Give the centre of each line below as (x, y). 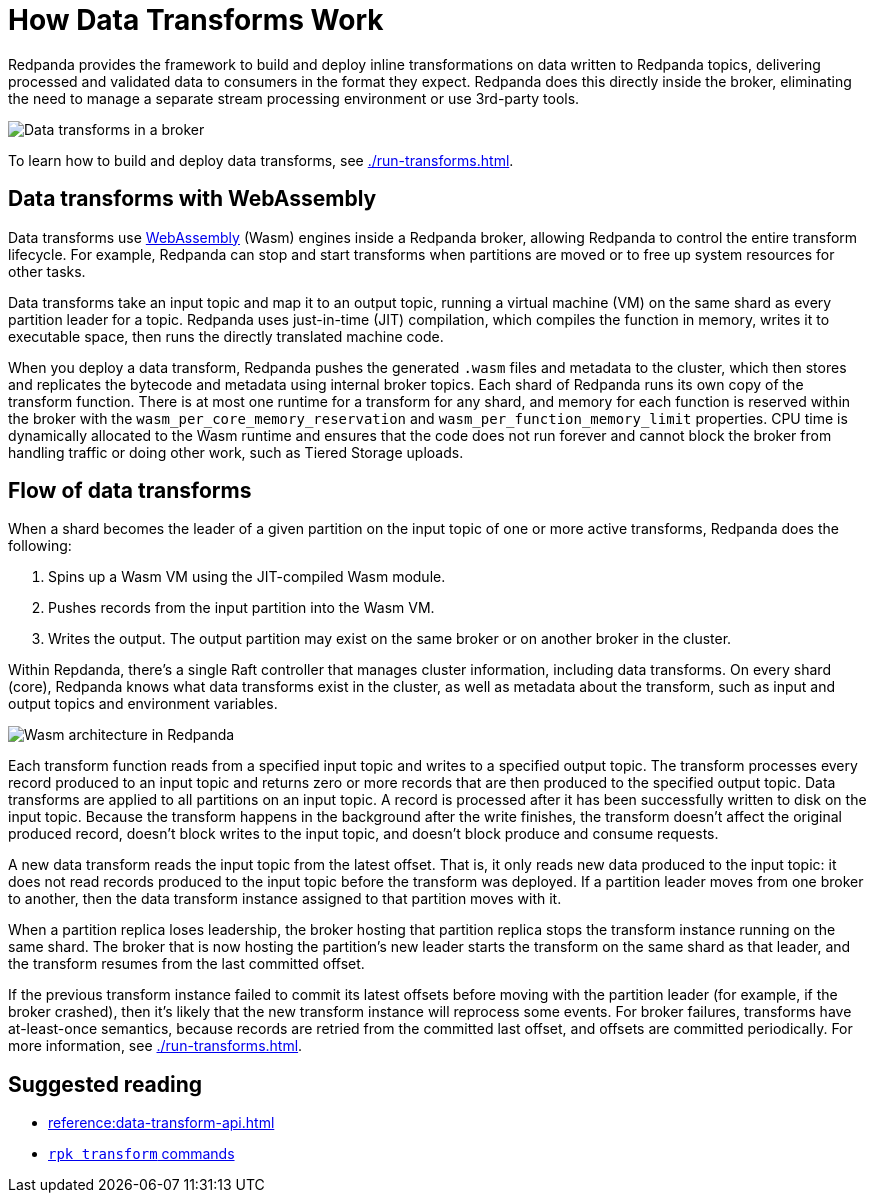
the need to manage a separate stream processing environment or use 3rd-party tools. (294, 98)
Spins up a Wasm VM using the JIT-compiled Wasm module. (247, 577)
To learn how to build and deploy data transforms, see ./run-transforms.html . (261, 160)
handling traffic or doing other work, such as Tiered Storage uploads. (236, 452)
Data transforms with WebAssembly (192, 199)
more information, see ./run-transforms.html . (155, 1046)
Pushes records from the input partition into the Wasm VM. (241, 608)
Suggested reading (105, 1084)
